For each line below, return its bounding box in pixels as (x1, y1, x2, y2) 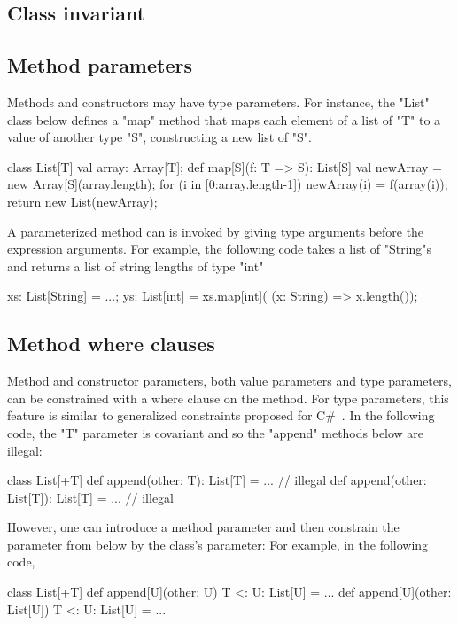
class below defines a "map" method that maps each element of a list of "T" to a (7, 110, 441, 129)
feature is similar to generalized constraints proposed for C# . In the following (7, 406, 435, 425)
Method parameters (7, 51, 192, 79)
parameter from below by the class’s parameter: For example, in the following (7, 535, 429, 553)
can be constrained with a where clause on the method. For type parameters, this (7, 388, 449, 407)
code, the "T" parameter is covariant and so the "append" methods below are (7, 423, 424, 441)
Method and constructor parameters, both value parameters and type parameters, (7, 371, 452, 390)
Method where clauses (7, 330, 215, 357)
